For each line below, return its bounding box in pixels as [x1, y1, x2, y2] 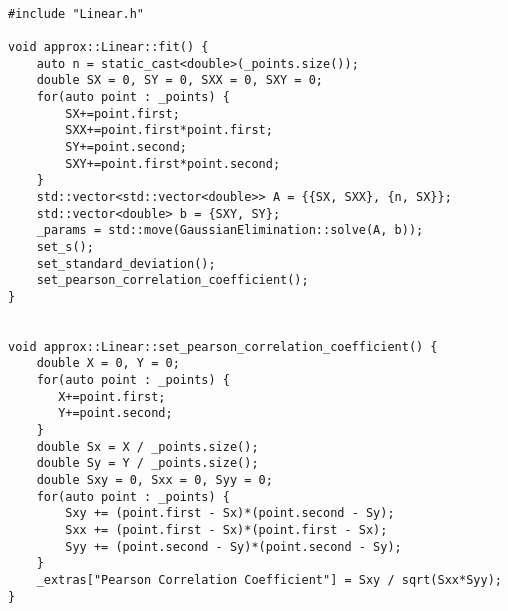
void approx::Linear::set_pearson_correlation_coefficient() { [8, 339, 438, 354]
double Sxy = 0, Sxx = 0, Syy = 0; [36, 473, 273, 488]
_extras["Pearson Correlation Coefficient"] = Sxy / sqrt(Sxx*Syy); [36, 572, 502, 587]
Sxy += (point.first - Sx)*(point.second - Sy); [65, 506, 395, 521]
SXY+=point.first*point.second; [65, 156, 281, 171]
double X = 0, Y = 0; [36, 356, 180, 371]
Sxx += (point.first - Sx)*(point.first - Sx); [65, 523, 388, 537]
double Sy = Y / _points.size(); [36, 456, 259, 471]
